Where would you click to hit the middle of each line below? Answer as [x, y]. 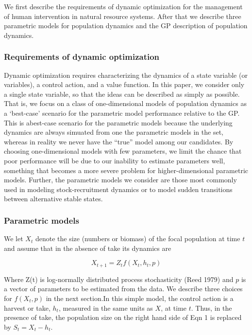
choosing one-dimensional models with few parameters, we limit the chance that [123, 151]
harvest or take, [27, 308]
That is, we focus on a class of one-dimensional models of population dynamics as [125, 103]
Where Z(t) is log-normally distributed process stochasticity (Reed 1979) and [119, 279]
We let [14, 238]
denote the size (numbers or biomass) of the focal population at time [138, 238]
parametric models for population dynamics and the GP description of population [126, 26]
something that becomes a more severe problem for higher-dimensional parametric [126, 170]
